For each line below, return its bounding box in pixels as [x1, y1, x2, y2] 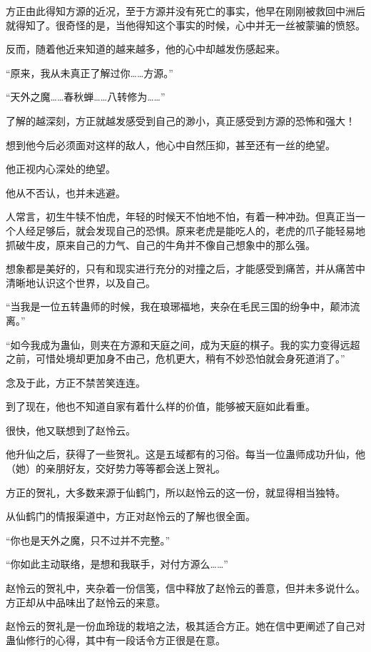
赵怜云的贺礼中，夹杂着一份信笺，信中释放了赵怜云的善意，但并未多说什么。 [6, 581, 365, 596]
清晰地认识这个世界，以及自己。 [6, 275, 156, 290]
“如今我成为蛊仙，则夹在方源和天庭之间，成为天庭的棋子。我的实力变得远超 [6, 337, 360, 352]
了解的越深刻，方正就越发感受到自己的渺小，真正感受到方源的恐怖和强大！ [6, 113, 355, 128]
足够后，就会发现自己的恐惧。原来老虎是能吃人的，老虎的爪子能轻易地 [35, 223, 365, 238]
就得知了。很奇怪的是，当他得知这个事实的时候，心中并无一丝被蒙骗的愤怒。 [6, 17, 365, 32]
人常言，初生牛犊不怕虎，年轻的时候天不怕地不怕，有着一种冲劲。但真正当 [6, 209, 355, 224]
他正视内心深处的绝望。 [6, 161, 116, 176]
